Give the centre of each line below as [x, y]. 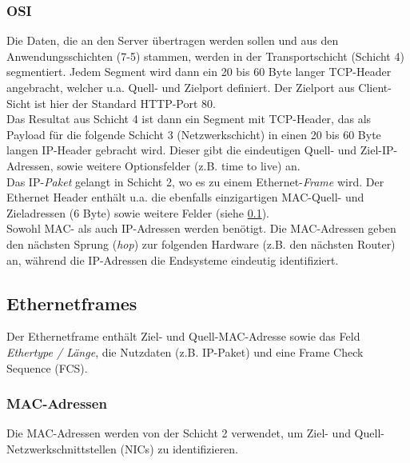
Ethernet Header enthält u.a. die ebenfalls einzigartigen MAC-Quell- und [185, 197]
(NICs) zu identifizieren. [179, 448]
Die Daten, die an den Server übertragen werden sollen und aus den [173, 40]
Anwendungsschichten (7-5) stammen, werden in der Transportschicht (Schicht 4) [205, 56]
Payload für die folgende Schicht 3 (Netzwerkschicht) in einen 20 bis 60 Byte [194, 134]
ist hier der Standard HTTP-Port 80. [125, 103]
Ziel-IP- [379, 150]
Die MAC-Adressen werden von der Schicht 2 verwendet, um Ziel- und [179, 433]
